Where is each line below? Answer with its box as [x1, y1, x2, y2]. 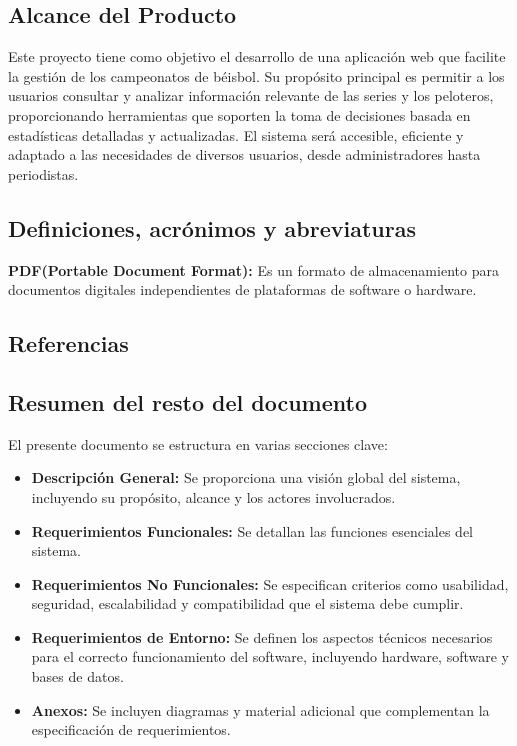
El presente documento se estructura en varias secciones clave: [8, 433, 388, 454]
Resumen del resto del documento [8, 386, 368, 417]
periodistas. [8, 163, 79, 184]
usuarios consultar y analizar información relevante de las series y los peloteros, [8, 85, 494, 106]
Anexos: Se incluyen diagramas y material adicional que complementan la [31, 699, 490, 720]
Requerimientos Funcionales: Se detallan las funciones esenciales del [31, 520, 473, 541]
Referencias [8, 328, 129, 359]
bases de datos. [31, 666, 124, 687]
